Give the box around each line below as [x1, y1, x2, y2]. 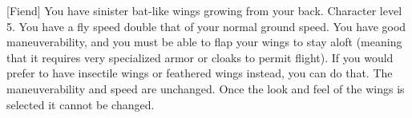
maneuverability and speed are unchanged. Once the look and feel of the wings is [6, 80, 405, 96]
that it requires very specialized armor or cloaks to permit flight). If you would [6, 49, 394, 65]
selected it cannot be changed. [6, 96, 155, 112]
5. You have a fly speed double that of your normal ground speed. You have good [6, 18, 406, 34]
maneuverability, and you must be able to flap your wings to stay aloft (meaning [6, 33, 402, 50]
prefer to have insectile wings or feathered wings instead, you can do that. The [6, 65, 393, 81]
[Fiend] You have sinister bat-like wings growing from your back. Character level [6, 2, 402, 18]
